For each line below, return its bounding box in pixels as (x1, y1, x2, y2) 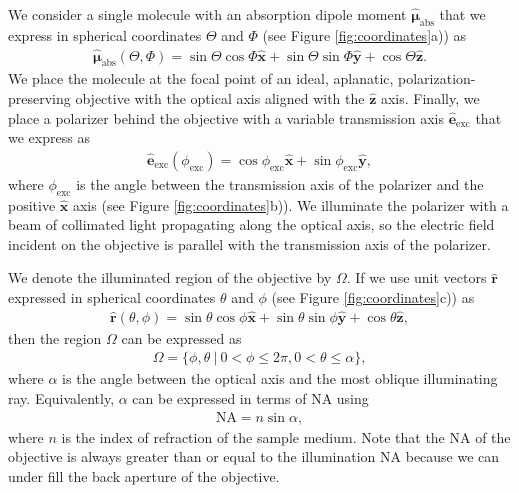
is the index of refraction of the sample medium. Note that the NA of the (61, 426, 511, 447)
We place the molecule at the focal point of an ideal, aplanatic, (8, 68, 394, 89)
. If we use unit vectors (346, 267, 487, 288)
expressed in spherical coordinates (8, 287, 216, 308)
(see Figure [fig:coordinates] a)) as (262, 24, 467, 45)
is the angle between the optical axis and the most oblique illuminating (62, 368, 498, 389)
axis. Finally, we (380, 88, 480, 109)
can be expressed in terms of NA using (132, 388, 369, 409)
